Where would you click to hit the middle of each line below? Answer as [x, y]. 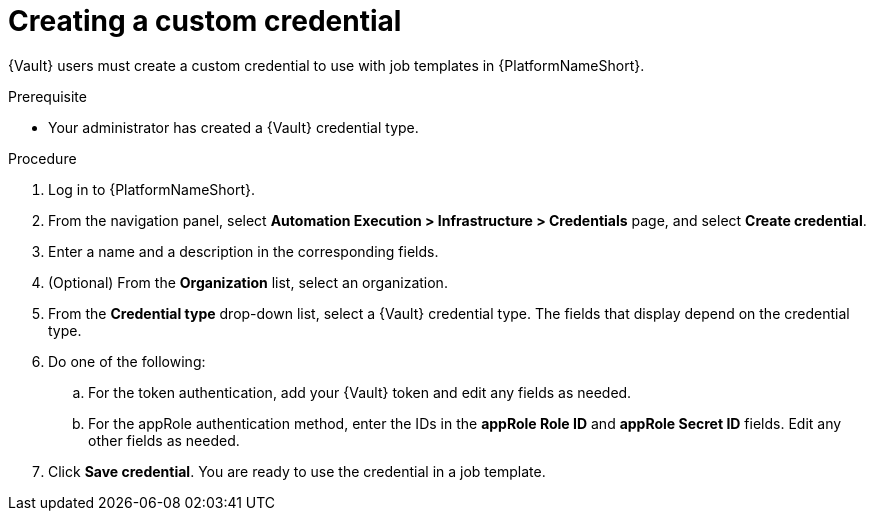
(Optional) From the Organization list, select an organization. [248, 282]
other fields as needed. [164, 440]
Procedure [42, 158]
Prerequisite [47, 96]
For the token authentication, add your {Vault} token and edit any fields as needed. [360, 392]
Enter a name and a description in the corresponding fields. [243, 251]
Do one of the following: [127, 361]
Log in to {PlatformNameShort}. [152, 189]
